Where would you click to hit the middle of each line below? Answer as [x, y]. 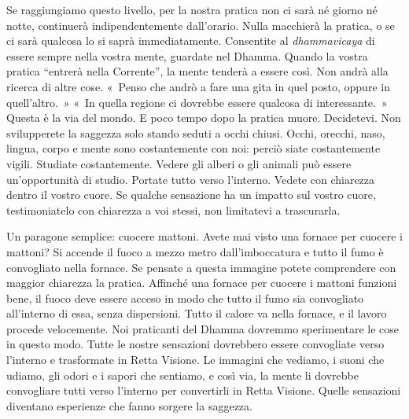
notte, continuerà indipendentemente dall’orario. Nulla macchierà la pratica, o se [201, 25]
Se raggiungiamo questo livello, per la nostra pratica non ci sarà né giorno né [192, 9]
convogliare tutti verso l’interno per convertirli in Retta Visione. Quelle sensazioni [204, 390]
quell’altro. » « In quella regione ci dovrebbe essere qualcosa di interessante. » [197, 102]
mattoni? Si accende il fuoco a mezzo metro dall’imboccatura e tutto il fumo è [195, 251]
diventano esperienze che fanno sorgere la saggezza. [129, 405]
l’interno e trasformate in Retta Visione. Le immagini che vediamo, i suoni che [195, 360]
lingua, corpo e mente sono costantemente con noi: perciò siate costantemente [193, 148]
